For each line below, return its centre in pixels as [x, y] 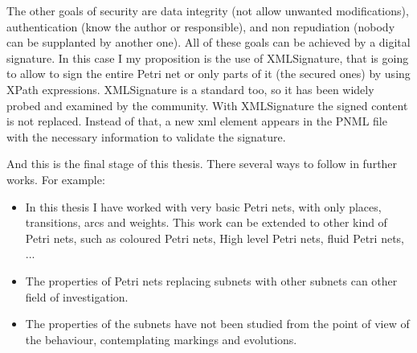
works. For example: [56, 179]
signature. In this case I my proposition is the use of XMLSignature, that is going [208, 57]
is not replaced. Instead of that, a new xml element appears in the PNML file [197, 121]
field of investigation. [77, 296]
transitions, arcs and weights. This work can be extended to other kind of [206, 222]
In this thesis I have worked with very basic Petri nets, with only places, [203, 206]
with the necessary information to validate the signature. [146, 136]
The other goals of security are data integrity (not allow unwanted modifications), [208, 10]
